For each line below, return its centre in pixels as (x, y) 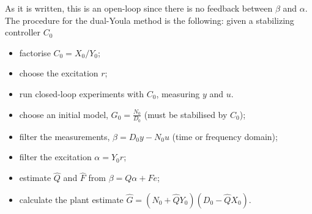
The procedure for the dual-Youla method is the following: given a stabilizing (150, 20)
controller (23, 32)
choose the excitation (59, 73)
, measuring (178, 93)
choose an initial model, (64, 114)
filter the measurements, (65, 136)
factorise (35, 52)
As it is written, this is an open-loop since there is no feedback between (139, 8)
